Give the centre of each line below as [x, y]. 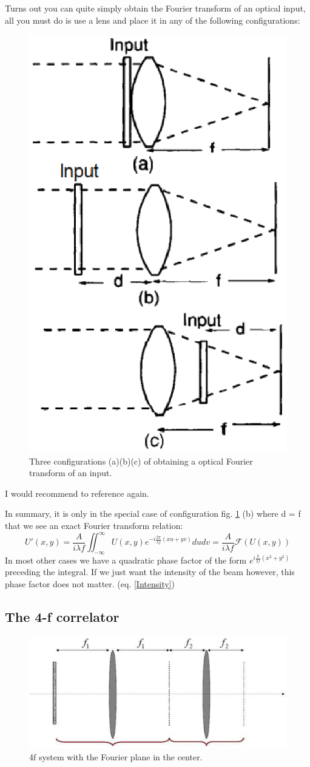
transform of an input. [71, 473]
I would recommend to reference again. [77, 493]
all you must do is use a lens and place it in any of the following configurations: [153, 20]
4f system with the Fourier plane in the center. [116, 756]
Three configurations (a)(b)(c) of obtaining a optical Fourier [141, 461]
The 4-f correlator [62, 617]
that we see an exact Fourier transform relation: [94, 525]
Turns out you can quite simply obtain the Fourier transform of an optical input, [155, 8]
